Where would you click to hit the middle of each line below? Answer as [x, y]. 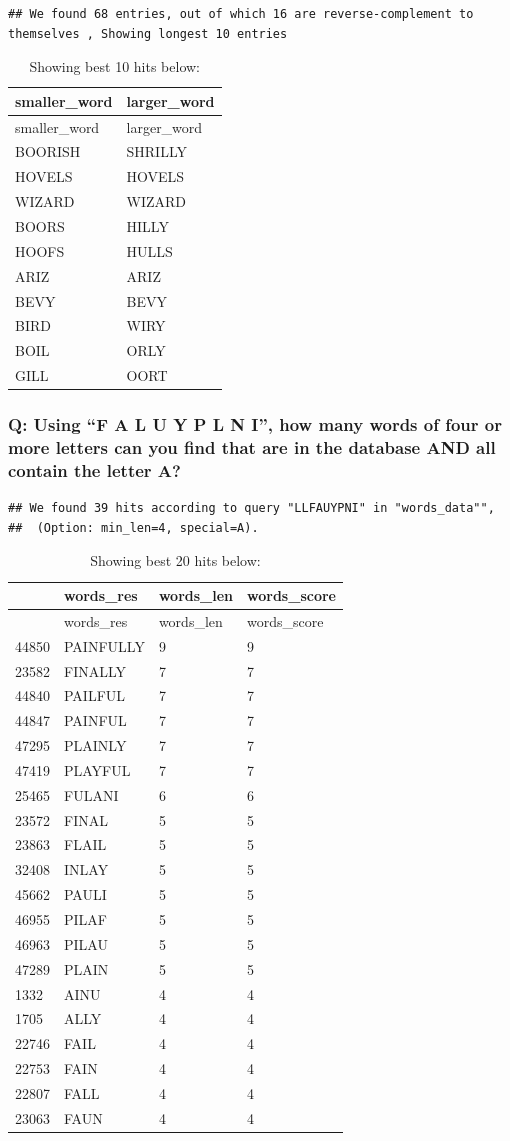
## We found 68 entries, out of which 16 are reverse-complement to [241, 14]
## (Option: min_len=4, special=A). [133, 527]
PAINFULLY [104, 645]
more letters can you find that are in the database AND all [252, 447]
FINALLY [95, 670]
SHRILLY [157, 151]
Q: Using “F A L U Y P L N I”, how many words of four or [255, 424]
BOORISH [48, 151]
